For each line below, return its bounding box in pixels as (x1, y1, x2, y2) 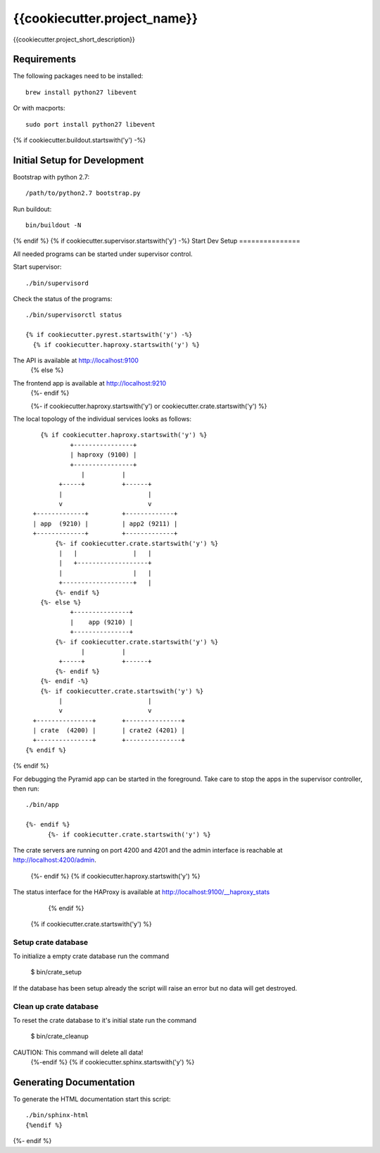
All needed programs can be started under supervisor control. (13, 250, 193, 258)
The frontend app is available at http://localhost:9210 (13, 378, 167, 387)
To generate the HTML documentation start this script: (13, 1095, 171, 1104)
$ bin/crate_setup (30, 968, 82, 976)
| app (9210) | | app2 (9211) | (32, 519, 178, 528)
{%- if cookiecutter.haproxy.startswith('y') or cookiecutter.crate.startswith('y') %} (30, 402, 267, 410)
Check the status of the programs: (13, 295, 113, 303)
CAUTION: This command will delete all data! (13, 1048, 144, 1057)
